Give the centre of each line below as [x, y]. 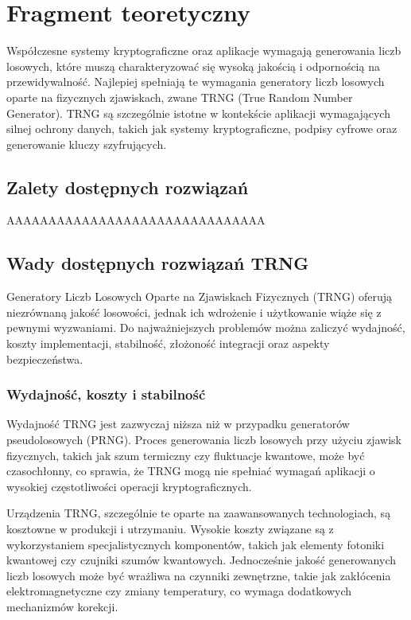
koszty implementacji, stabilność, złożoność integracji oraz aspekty [168, 343]
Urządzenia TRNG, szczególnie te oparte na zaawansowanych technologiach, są [199, 513]
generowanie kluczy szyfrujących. [87, 144]
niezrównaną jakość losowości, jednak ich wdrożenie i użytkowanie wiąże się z [194, 312]
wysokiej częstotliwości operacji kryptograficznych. [129, 486]
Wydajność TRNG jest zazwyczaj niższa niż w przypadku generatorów [178, 424]
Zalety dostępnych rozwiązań [128, 187]
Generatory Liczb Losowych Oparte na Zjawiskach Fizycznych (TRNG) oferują [200, 296]
